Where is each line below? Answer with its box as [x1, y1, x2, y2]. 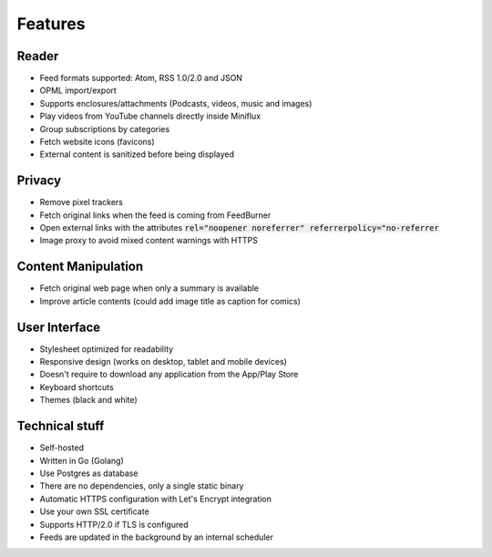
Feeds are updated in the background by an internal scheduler [39, 531, 273, 542]
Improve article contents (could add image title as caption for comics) [39, 295, 301, 306]
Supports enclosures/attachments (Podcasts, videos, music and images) [39, 98, 313, 108]
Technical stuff [16, 418, 105, 434]
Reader [16, 48, 59, 64]
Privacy [16, 173, 62, 189]
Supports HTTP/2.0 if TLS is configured [39, 519, 189, 530]
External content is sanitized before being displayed [39, 149, 235, 160]
